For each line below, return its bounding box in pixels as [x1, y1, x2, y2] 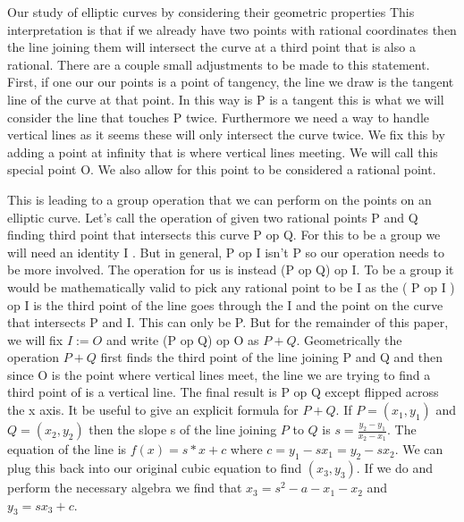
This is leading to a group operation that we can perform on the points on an [7, 189, 432, 208]
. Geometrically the [296, 330, 402, 349]
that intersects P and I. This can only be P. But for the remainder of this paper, [7, 313, 449, 332]
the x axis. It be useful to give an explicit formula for [7, 400, 299, 419]
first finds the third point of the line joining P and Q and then [100, 348, 443, 366]
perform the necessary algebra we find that [7, 478, 242, 497]
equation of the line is [7, 440, 127, 459]
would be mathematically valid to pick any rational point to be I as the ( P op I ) [7, 277, 455, 296]
